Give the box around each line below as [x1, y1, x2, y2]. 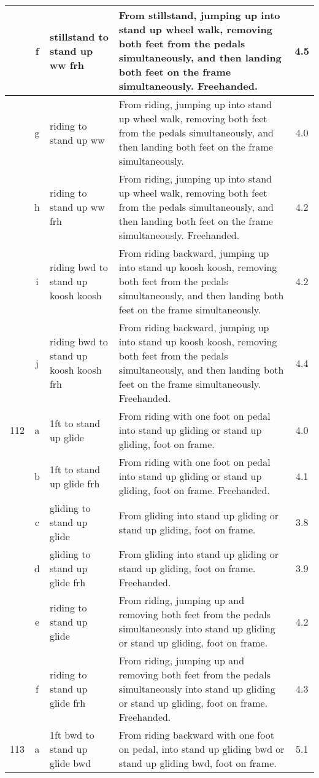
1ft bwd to [49, 728, 94, 742]
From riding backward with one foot [118, 728, 274, 742]
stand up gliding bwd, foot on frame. [118, 756, 277, 770]
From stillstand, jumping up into [118, 8, 280, 22]
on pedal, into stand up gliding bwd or [118, 742, 285, 756]
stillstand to [49, 29, 109, 44]
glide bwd [49, 756, 91, 770]
